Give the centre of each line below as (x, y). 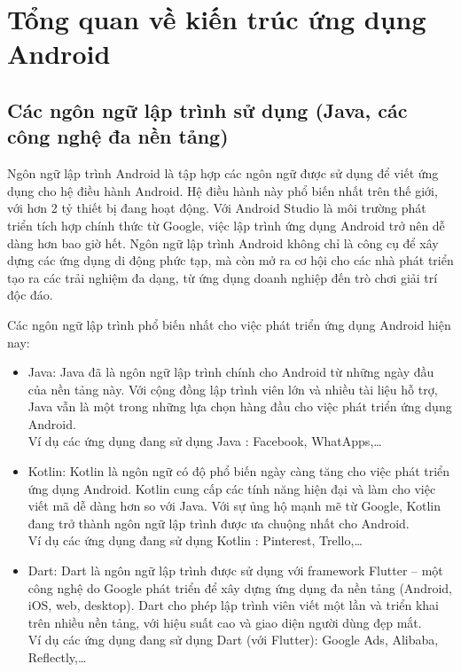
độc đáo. (30, 295)
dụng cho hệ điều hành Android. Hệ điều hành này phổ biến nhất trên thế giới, (223, 190)
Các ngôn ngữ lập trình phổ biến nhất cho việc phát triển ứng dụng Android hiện (229, 324)
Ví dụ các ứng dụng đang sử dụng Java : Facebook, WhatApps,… (205, 441)
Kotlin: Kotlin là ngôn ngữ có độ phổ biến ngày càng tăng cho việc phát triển (239, 471)
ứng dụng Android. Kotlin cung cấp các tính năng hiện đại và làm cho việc (232, 488)
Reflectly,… (57, 657)
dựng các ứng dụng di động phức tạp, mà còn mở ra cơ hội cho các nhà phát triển (230, 260)
